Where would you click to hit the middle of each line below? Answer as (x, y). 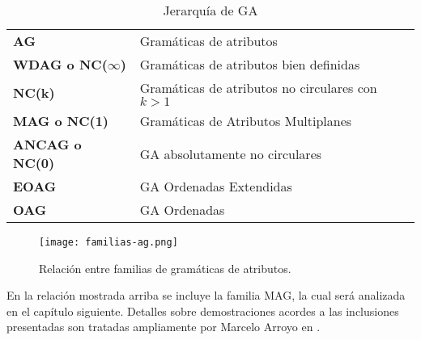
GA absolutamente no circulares (231, 153)
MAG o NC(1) (61, 121)
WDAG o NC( (60, 64)
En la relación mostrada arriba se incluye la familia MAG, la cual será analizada (206, 295)
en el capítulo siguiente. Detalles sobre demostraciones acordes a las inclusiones (203, 311)
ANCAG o (47, 144)
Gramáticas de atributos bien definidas (250, 64)
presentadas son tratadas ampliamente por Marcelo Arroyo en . (164, 327)
